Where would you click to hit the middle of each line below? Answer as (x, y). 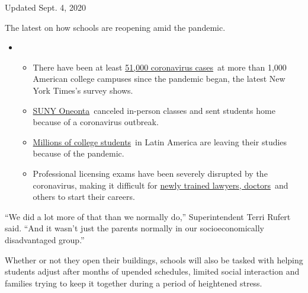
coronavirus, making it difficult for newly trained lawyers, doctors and (161, 185)
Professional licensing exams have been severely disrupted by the (150, 173)
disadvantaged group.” (45, 239)
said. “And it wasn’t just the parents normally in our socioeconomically (135, 228)
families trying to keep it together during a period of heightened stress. (134, 283)
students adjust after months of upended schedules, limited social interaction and (152, 271)
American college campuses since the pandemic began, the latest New (159, 79)
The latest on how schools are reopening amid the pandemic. (115, 27)
